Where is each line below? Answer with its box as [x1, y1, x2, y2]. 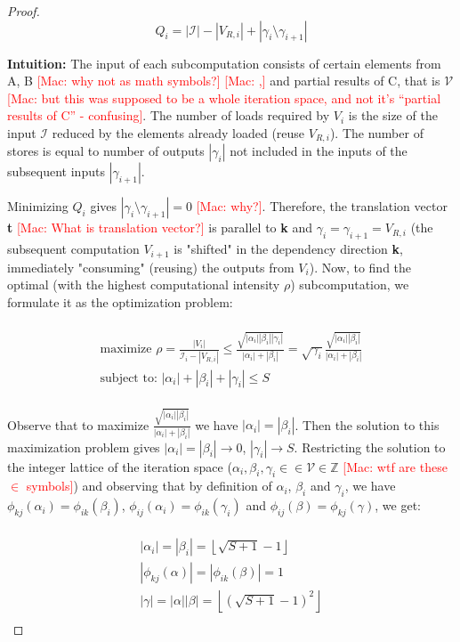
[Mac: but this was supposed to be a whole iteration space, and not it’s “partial [7, 88, 441, 107]
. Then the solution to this [295, 415, 440, 434]
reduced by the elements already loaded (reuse [52, 123, 305, 142]
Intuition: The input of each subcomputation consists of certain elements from [7, 53, 441, 72]
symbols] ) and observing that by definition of [26, 476, 272, 495]
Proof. [7, 2, 40, 20]
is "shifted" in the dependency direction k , [174, 240, 403, 258]
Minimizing [7, 197, 69, 215]
